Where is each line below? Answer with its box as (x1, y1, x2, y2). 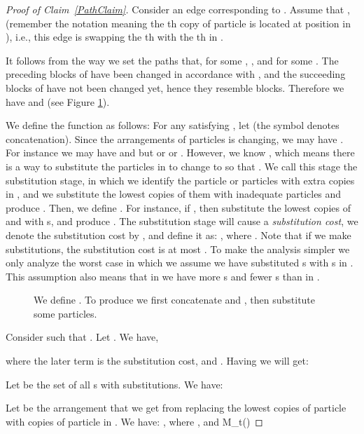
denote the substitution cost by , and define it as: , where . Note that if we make (6, 227, 351, 242)
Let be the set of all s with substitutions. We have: (6, 377, 223, 391)
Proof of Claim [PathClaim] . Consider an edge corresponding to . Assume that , (6, 2, 350, 16)
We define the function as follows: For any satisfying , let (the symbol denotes (6, 118, 339, 133)
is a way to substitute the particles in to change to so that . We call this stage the (6, 158, 358, 173)
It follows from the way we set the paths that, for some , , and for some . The (6, 53, 339, 67)
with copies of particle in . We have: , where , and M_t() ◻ (6, 414, 263, 428)
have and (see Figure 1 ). (6, 94, 110, 109)
